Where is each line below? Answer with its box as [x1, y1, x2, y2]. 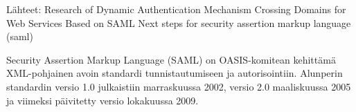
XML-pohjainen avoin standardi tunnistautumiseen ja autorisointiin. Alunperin [6, 66, 343, 80]
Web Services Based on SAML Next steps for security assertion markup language [6, 15, 351, 30]
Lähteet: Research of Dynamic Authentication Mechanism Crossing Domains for [6, 2, 346, 16]
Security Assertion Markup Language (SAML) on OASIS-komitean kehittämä [6, 52, 336, 66]
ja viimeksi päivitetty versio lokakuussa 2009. [6, 93, 199, 107]
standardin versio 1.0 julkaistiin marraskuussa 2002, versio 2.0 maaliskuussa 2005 [6, 79, 351, 93]
